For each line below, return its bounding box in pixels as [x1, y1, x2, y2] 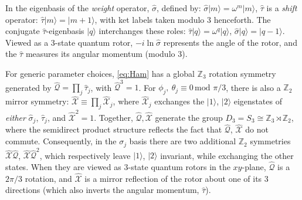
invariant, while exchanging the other [160, 149, 294, 161]
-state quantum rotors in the [128, 161, 230, 173]
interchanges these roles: [99, 25, 186, 37]
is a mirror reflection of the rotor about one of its [84, 172, 262, 184]
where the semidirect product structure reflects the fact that [5, 123, 222, 135]
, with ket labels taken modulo [94, 13, 205, 25]
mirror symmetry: [5, 95, 69, 107]
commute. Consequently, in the [5, 135, 117, 147]
